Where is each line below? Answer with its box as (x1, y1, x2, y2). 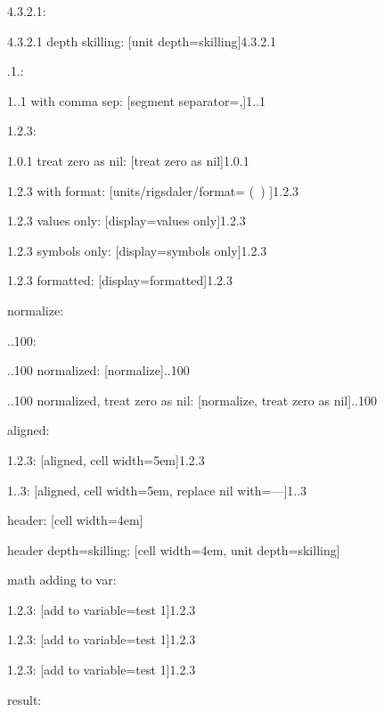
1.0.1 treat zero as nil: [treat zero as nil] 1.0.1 (7, 151, 249, 169)
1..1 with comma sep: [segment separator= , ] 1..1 (7, 91, 266, 110)
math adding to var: (7, 570, 117, 589)
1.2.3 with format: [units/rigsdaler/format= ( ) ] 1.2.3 (7, 181, 299, 200)
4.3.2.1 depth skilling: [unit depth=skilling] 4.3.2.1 (7, 31, 277, 50)
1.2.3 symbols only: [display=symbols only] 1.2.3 (7, 241, 267, 259)
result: (7, 690, 42, 708)
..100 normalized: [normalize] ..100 (7, 361, 190, 380)
